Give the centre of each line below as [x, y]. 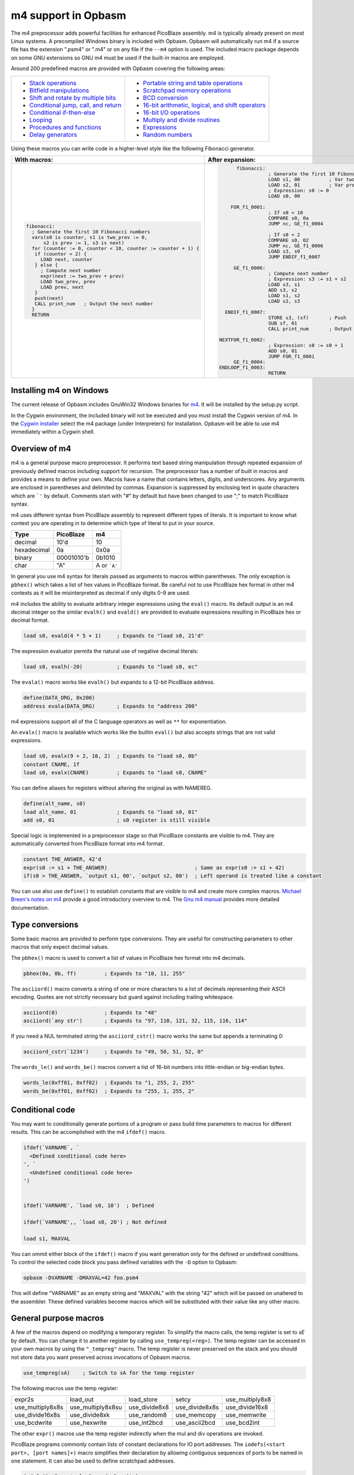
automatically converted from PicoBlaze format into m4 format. [88, 844]
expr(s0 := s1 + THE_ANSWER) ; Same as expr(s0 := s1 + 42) [154, 868]
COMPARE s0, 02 [289, 240]
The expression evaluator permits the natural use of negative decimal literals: [105, 651]
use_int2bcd [146, 1422]
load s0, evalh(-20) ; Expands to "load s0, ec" [110, 667]
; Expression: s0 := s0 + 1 [306, 345]
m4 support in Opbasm [68, 15]
